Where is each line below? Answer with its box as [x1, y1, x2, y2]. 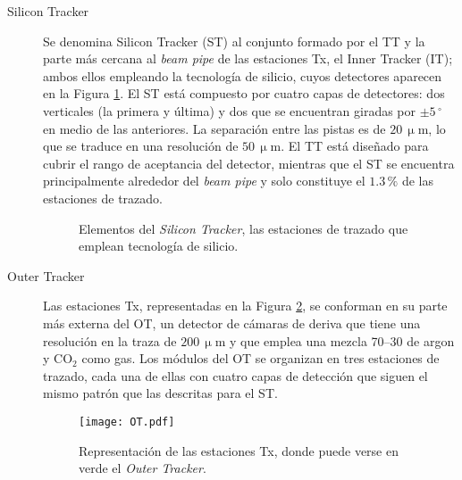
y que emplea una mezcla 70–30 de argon [229, 331, 455, 350]
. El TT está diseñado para [281, 137, 429, 155]
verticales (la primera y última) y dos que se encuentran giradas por [43, 101, 416, 120]
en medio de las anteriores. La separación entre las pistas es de [43, 119, 386, 137]
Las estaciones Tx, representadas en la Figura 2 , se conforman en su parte [43, 296, 448, 315]
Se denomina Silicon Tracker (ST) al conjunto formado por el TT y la [43, 31, 425, 50]
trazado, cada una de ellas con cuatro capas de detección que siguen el [43, 366, 428, 385]
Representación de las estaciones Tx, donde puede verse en [79, 441, 399, 459]
